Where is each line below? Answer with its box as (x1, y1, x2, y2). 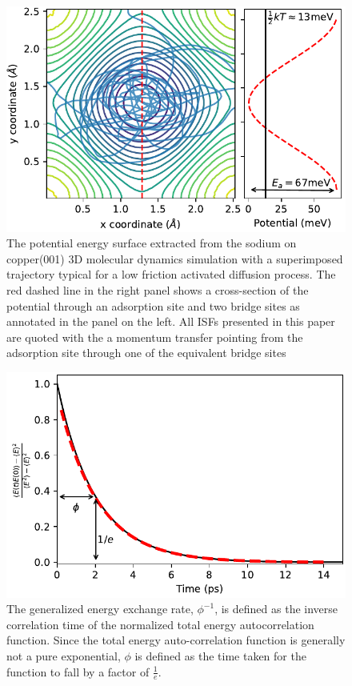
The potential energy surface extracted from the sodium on (6, 235, 297, 251)
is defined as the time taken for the (134, 648, 306, 664)
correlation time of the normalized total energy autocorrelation (6, 616, 314, 632)
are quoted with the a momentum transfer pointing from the (6, 328, 303, 345)
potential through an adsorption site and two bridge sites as (6, 297, 300, 314)
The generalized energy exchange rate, (6, 600, 194, 617)
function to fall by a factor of (6, 663, 150, 680)
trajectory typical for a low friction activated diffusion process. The (6, 266, 336, 283)
